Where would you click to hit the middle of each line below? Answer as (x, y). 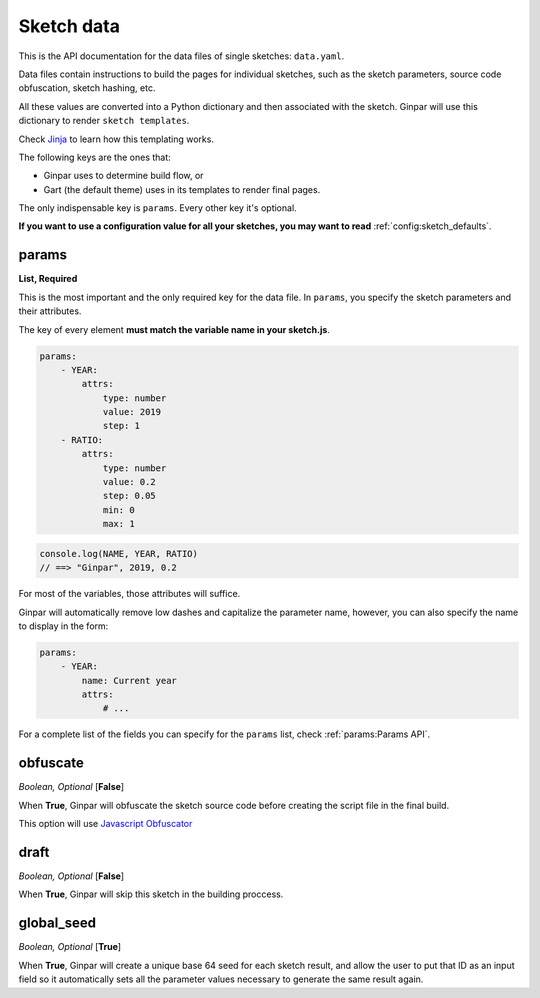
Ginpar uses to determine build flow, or (123, 176)
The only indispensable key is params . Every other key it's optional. (157, 208)
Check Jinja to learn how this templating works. (116, 139)
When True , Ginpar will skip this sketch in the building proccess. (151, 894)
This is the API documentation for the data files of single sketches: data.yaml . (181, 56)
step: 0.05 (129, 496)
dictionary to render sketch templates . (104, 121)
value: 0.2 (129, 482)
